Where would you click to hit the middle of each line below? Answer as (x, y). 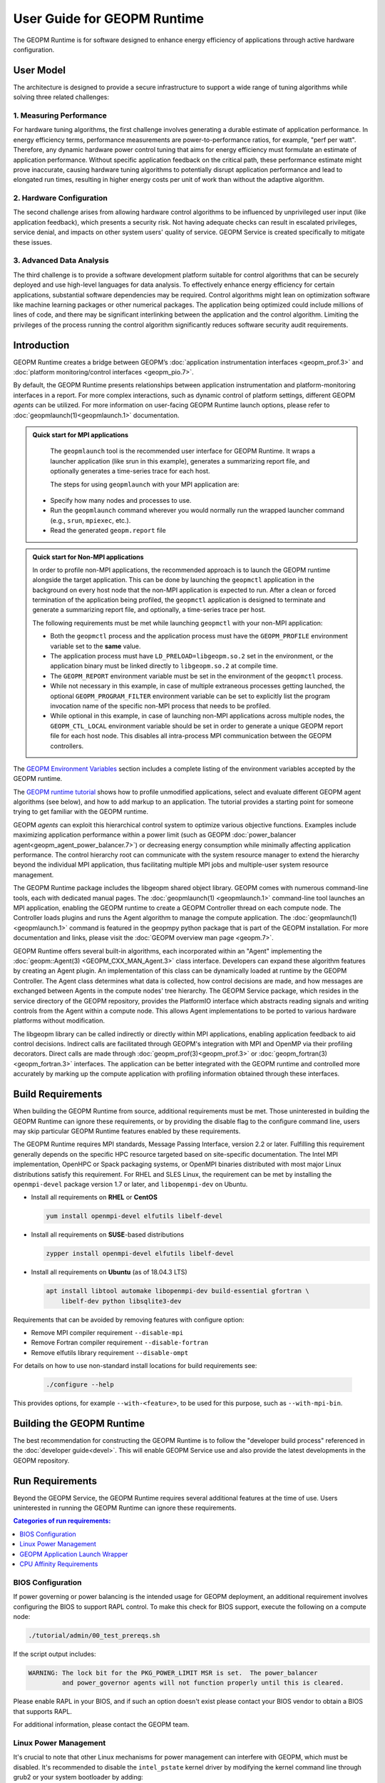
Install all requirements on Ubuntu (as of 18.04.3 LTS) (109, 1272)
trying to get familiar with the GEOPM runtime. (81, 812)
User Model (40, 70)
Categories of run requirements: (62, 1521)
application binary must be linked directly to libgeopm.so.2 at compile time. (164, 666)
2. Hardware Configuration (61, 198)
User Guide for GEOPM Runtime (109, 19)
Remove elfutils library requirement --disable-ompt (110, 1352)
